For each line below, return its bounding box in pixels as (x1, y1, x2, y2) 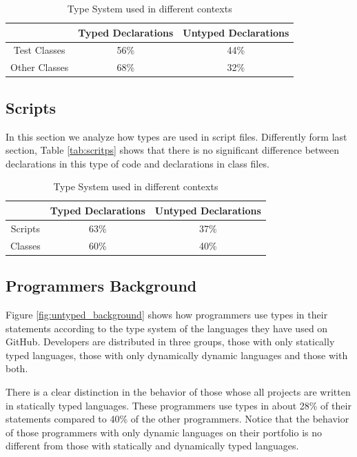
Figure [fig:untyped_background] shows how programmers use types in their (6, 307, 328, 321)
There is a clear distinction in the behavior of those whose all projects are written (6, 384, 351, 398)
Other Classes (10, 60, 69, 74)
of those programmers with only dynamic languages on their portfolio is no (6, 425, 323, 439)
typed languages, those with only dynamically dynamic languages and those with (6, 347, 348, 362)
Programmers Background (6, 275, 197, 296)
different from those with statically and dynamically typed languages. (6, 438, 299, 453)
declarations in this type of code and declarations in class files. (6, 156, 269, 170)
